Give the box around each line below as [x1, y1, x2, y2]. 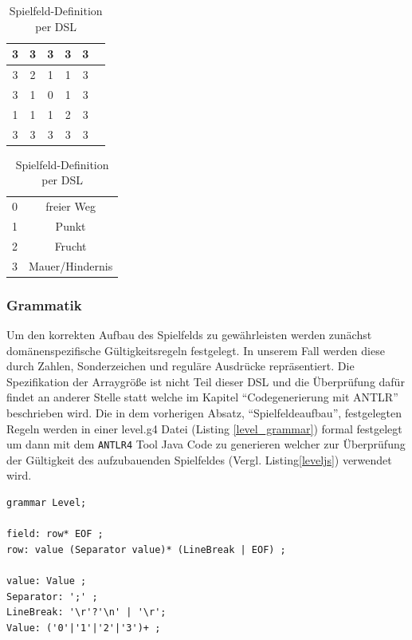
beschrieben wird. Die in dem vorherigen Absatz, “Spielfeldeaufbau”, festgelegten [6, 404, 402, 421]
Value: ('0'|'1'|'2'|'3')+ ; [6, 622, 161, 634]
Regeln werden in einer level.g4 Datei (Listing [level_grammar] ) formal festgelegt [6, 420, 402, 437]
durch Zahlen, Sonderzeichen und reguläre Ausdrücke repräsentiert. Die [6, 358, 355, 374]
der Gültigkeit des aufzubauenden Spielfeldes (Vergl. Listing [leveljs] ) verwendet [6, 451, 392, 468]
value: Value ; [6, 575, 87, 587]
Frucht [54, 237, 87, 254]
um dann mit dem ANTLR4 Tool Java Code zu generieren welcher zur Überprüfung [6, 436, 406, 452]
